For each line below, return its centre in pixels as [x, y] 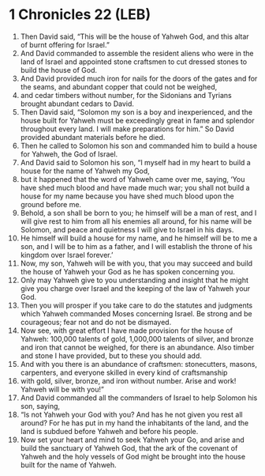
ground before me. [51, 204]
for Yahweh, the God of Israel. [69, 154]
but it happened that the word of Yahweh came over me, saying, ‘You [132, 179]
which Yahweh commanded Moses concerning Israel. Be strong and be [136, 313]
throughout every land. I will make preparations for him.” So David [127, 129]
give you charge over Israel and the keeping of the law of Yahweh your [135, 288]
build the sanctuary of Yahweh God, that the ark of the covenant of [129, 448]
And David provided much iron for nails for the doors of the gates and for [139, 78]
